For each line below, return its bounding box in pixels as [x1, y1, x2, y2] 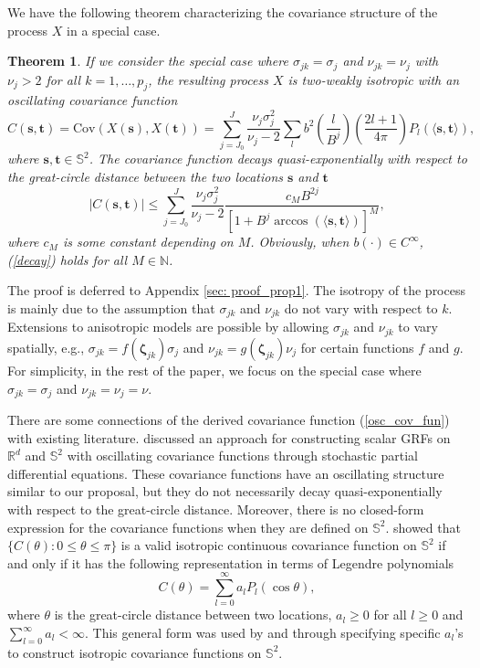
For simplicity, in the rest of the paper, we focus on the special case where [7, 360, 422, 379]
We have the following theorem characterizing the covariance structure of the [7, 3, 438, 21]
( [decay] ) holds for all [7, 249, 128, 269]
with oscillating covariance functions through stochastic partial [67, 446, 418, 465]
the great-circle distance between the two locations [7, 167, 283, 186]
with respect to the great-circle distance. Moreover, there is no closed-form [7, 499, 424, 518]
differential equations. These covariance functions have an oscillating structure [7, 463, 444, 482]
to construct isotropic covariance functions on [7, 642, 262, 662]
